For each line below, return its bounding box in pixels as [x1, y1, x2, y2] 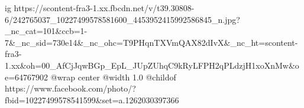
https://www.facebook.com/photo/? [5, 82, 136, 95]
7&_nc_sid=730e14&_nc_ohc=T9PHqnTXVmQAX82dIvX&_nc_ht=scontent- [5, 36, 298, 48]
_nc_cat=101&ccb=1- [5, 25, 88, 37]
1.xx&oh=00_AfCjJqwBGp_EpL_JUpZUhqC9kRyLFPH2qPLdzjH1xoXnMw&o [5, 59, 299, 71]
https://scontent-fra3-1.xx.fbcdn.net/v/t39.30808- [14, 2, 195, 14]
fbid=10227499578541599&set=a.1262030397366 [5, 93, 179, 106]
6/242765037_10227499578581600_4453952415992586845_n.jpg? [5, 13, 240, 25]
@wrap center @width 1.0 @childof [50, 70, 176, 83]
